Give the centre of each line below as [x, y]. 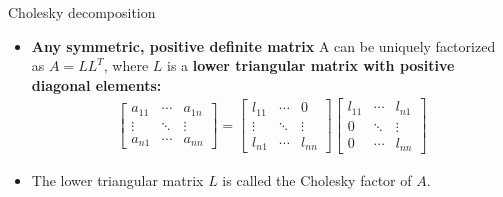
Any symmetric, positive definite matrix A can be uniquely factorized [263, 45]
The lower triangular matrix [117, 180]
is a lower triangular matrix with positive [310, 65]
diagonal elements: [96, 84]
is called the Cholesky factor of [317, 180]
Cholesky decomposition [82, 12]
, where [126, 65]
